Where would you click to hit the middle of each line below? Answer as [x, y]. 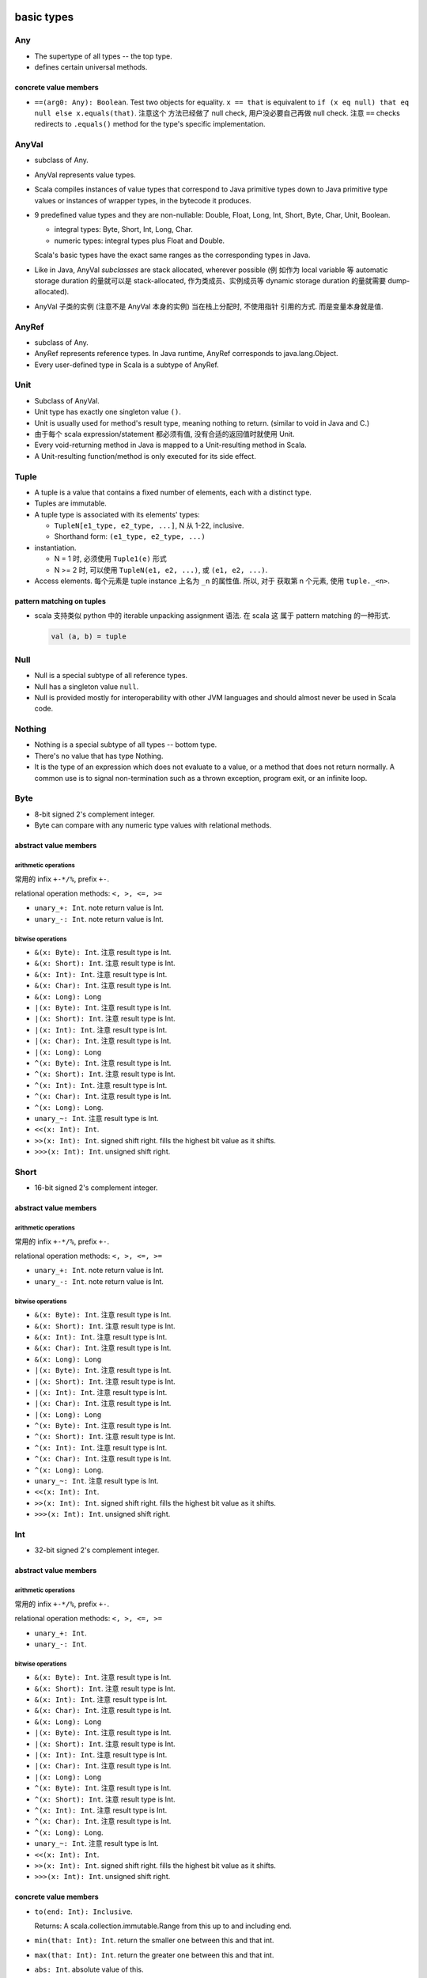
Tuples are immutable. [70, 503]
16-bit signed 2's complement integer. [96, 1188]
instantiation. [55, 548]
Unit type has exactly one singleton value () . [108, 412]
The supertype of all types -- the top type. [104, 56]
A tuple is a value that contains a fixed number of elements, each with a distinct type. [173, 492]
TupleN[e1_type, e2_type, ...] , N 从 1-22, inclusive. [149, 525]
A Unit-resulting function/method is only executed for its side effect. [145, 456]
